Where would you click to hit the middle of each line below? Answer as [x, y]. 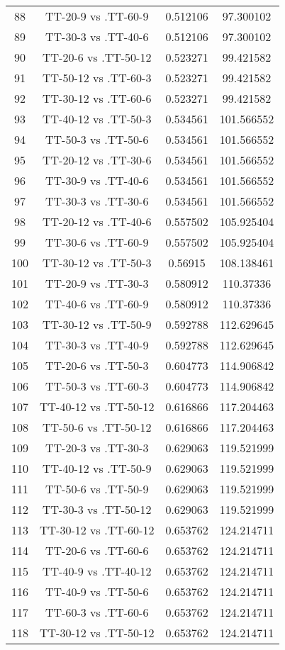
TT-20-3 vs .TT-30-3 [97, 448]
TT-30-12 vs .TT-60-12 [97, 530]
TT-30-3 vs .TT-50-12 [97, 509]
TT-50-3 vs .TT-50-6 [97, 139]
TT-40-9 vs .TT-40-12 [97, 571]
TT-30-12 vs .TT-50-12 [97, 633]
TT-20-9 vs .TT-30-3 [97, 283]
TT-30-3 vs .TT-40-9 [97, 345]
